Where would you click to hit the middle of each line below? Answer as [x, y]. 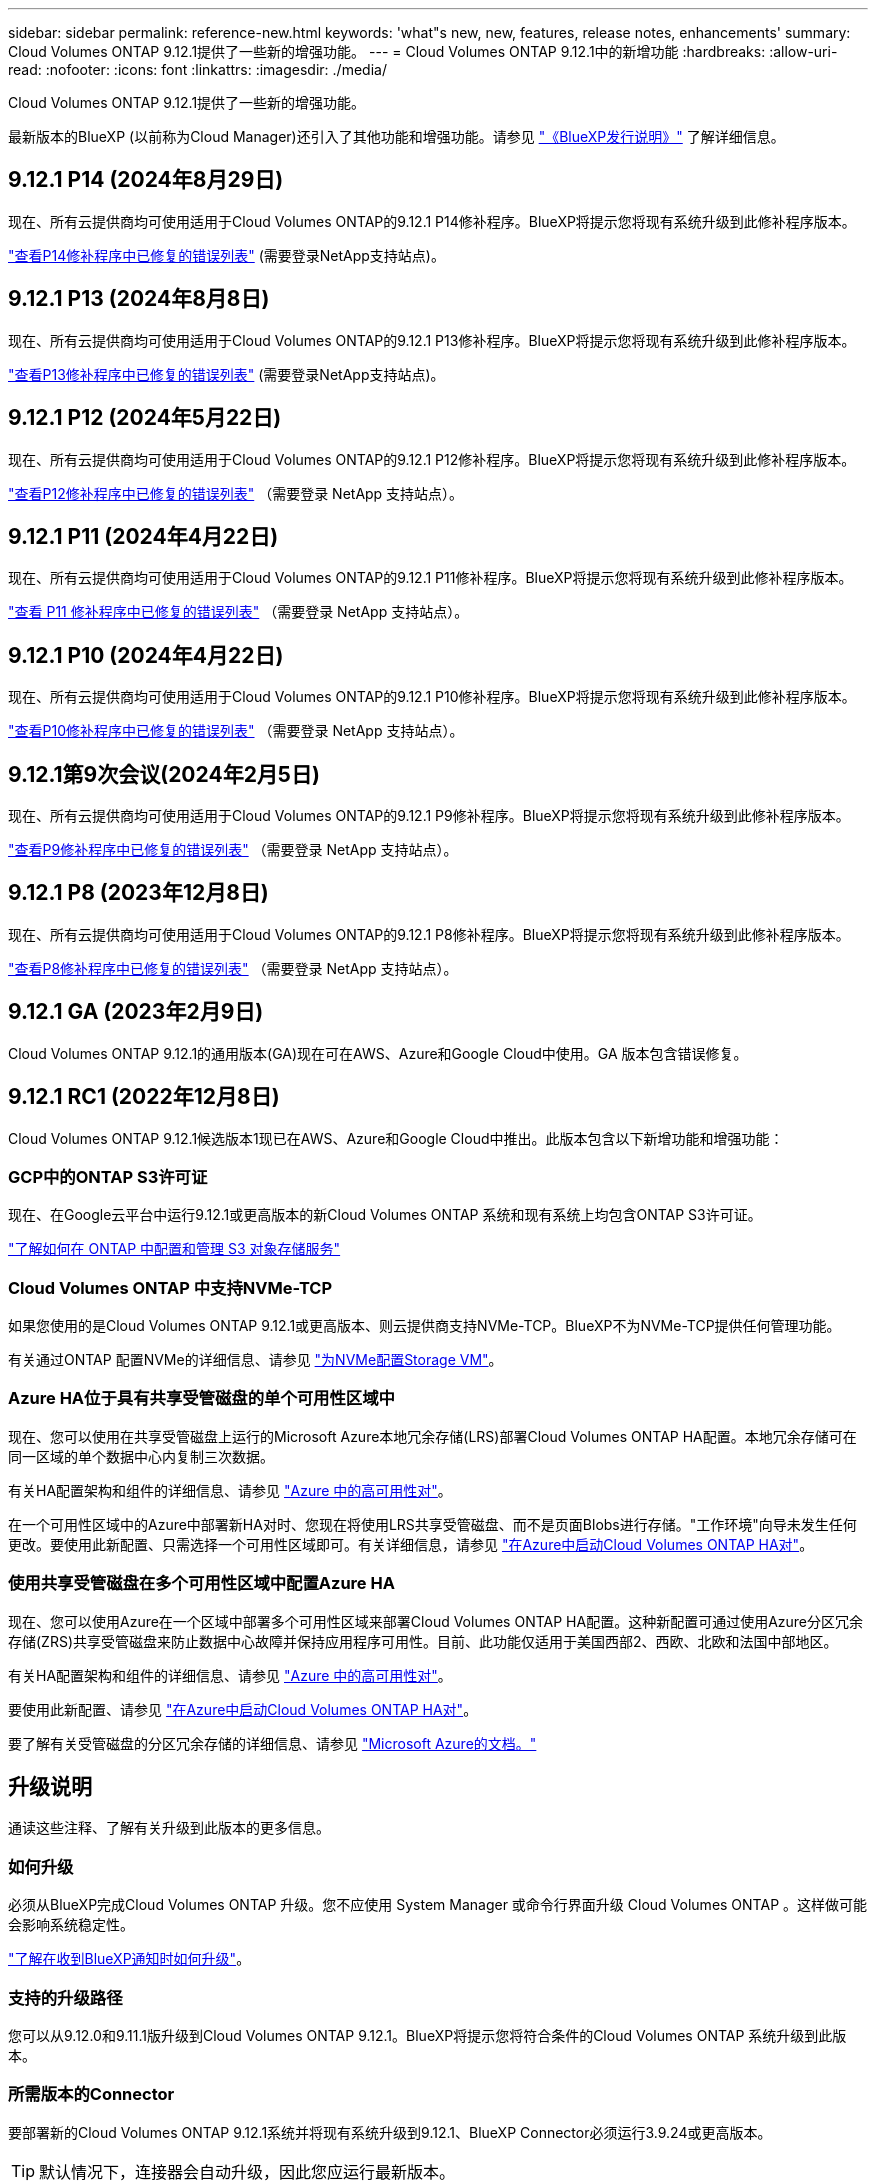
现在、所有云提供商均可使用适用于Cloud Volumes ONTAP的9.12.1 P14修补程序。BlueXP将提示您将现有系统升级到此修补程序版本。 [432, 221]
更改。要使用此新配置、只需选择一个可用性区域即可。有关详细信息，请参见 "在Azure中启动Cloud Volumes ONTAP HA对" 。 [411, 1544]
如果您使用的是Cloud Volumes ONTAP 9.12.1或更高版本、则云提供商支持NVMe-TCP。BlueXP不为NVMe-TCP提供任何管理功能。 [424, 1326]
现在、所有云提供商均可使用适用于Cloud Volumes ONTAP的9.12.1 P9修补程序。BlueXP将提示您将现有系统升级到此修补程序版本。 [429, 816]
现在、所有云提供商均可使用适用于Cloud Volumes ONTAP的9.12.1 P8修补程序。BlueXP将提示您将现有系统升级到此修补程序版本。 [429, 934]
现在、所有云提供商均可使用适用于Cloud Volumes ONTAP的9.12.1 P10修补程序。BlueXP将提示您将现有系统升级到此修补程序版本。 [432, 697]
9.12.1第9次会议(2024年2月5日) [164, 774]
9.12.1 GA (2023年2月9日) [136, 1012]
